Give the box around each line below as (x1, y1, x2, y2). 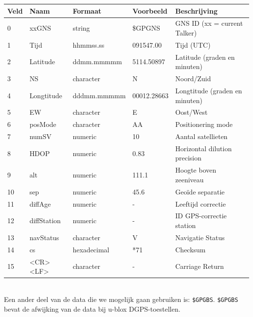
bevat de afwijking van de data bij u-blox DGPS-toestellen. (4, 303, 181, 314)
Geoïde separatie (175, 186, 225, 196)
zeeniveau (175, 174, 204, 184)
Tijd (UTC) (175, 39, 211, 50)
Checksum (175, 244, 206, 254)
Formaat (72, 5, 102, 16)
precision (175, 153, 202, 163)
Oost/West (175, 107, 208, 117)
